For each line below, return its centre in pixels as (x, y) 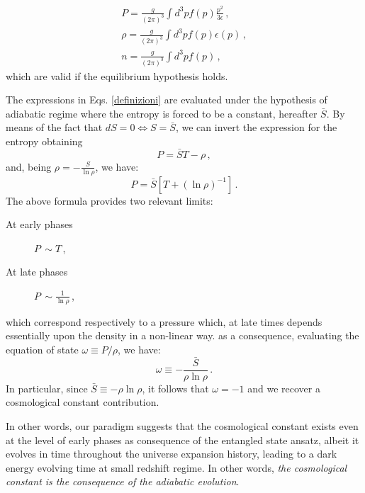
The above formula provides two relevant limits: (109, 200)
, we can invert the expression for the (256, 127)
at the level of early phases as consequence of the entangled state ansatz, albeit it (182, 440)
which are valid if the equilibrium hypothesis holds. (117, 75)
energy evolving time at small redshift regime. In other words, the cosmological (176, 467)
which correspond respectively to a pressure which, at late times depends (164, 321)
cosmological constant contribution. (83, 402)
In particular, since (47, 388)
